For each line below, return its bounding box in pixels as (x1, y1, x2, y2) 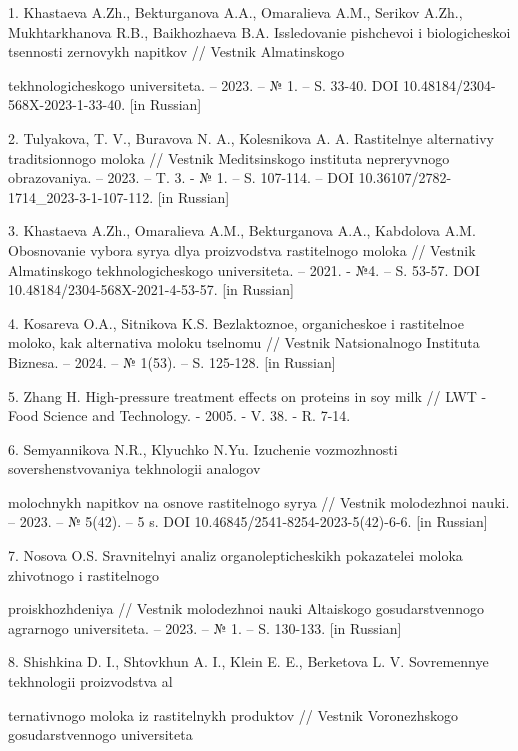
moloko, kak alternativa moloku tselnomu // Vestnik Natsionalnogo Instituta (8, 332, 480, 353)
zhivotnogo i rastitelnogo (8, 564, 160, 585)
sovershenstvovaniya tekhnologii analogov (8, 458, 261, 479)
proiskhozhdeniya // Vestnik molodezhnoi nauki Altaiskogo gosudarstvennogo (8, 598, 485, 619)
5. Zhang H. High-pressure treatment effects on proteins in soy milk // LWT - (8, 385, 487, 406)
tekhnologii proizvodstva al (8, 671, 173, 692)
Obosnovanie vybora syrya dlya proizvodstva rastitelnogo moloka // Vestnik (8, 239, 476, 260)
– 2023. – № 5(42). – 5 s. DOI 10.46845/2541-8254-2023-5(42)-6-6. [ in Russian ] (8, 511, 488, 532)
